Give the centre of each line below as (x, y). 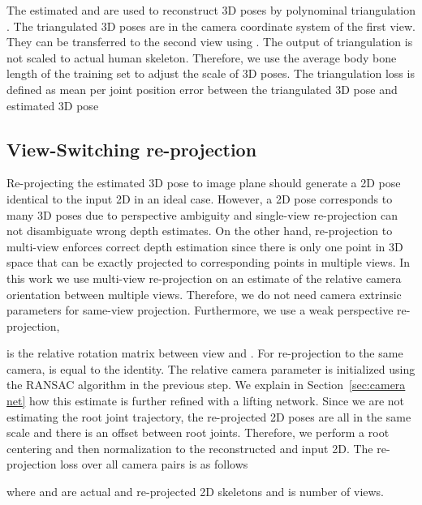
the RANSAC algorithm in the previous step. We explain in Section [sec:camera (206, 385)
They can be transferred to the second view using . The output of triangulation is (210, 42)
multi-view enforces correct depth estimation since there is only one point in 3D (205, 246)
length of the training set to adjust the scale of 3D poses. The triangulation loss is (211, 73)
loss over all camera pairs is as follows (154, 464)
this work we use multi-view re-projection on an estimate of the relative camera (204, 278)
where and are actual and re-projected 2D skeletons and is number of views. (196, 492)
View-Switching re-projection (132, 149)
